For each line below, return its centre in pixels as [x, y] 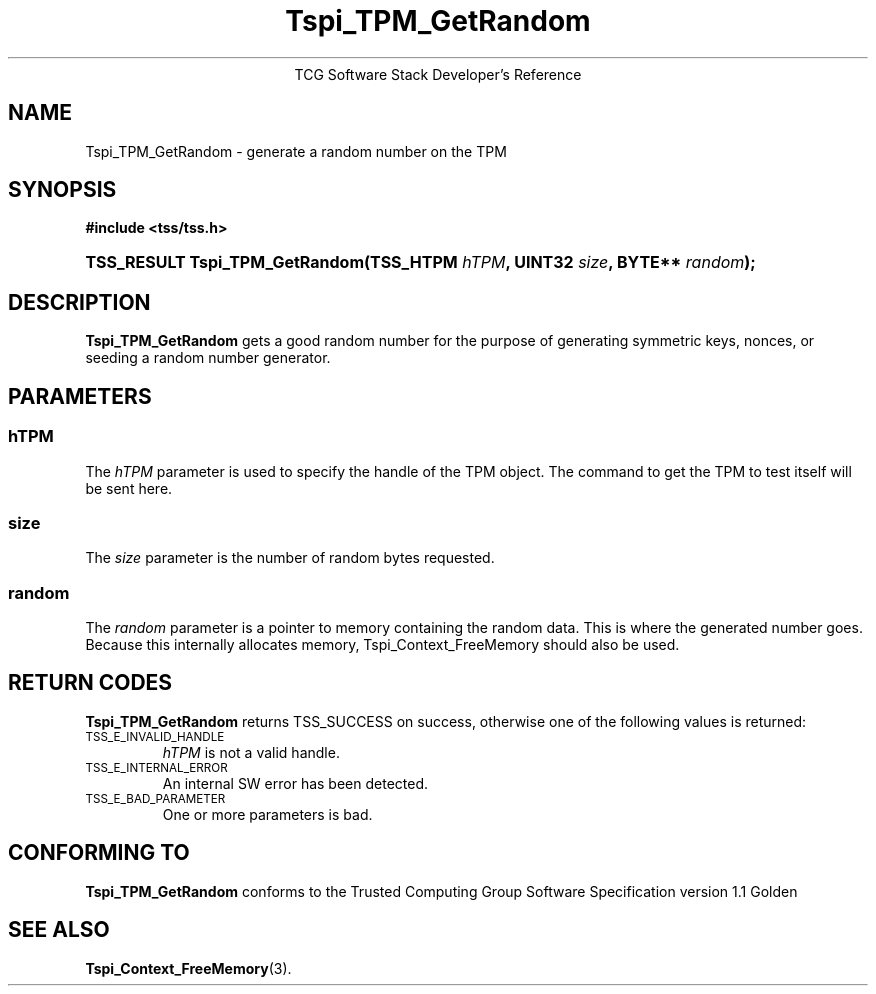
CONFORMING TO [99, 853]
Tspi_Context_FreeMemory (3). [188, 968]
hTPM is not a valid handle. [251, 752]
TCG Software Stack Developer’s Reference [438, 74]
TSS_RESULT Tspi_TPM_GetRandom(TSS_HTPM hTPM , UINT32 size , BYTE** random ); [420, 262]
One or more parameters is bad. [267, 814]
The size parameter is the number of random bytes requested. [290, 558]
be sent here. [129, 488]
